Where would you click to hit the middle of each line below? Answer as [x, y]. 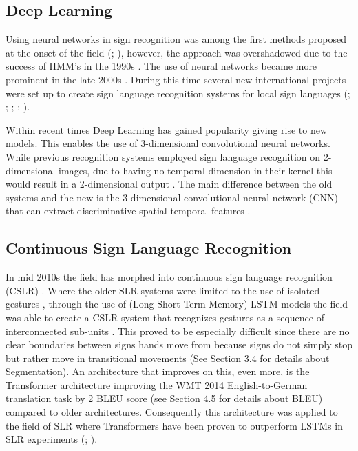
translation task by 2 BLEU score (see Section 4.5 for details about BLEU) [164, 398]
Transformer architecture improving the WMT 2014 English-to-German [157, 384]
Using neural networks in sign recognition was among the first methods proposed [176, 39]
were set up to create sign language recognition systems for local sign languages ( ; [178, 93]
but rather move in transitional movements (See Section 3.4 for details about [168, 358]
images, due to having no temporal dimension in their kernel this [196, 170]
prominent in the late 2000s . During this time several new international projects [176, 79]
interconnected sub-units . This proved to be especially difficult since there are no [178, 331]
